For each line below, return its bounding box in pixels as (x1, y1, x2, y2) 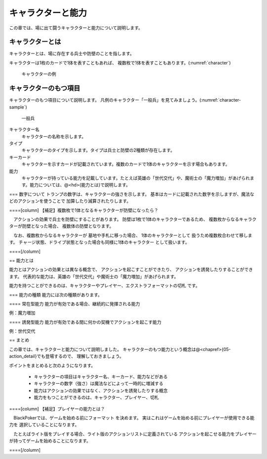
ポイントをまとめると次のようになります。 (9, 362, 96, 368)
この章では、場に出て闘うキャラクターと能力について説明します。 (9, 25, 143, 31)
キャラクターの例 (21, 71, 56, 77)
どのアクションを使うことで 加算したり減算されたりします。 (9, 198, 131, 204)
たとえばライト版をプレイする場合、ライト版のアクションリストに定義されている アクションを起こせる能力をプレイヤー (13, 431, 257, 437)
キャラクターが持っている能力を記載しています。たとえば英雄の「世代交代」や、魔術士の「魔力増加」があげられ (21, 175, 250, 181)
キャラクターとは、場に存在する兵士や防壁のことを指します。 (9, 51, 134, 57)
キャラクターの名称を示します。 (21, 133, 87, 139)
